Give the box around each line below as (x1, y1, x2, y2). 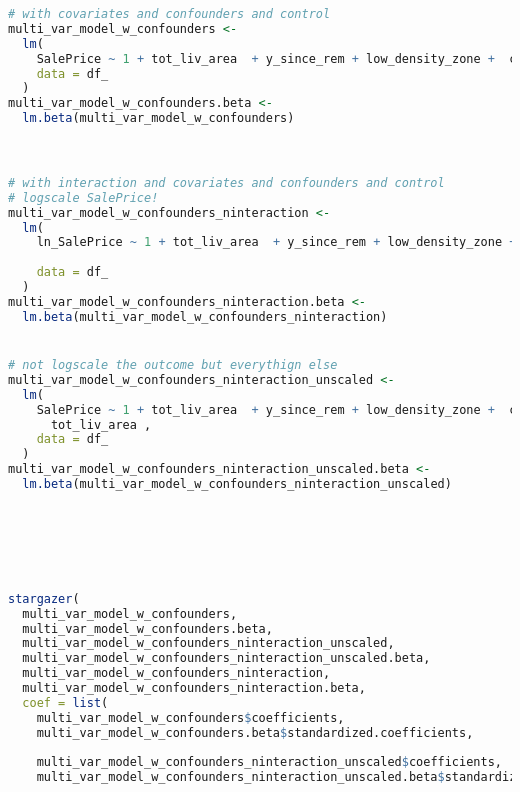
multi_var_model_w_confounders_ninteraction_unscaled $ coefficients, (36, 755, 502, 770)
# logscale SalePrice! (8, 190, 159, 205)
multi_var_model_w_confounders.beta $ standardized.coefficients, (36, 725, 474, 740)
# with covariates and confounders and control (8, 7, 331, 21)
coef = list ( (22, 695, 109, 710)
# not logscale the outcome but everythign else (8, 358, 338, 373)
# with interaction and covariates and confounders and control (8, 175, 445, 190)
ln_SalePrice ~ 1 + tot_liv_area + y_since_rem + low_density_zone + (36, 235, 517, 250)
